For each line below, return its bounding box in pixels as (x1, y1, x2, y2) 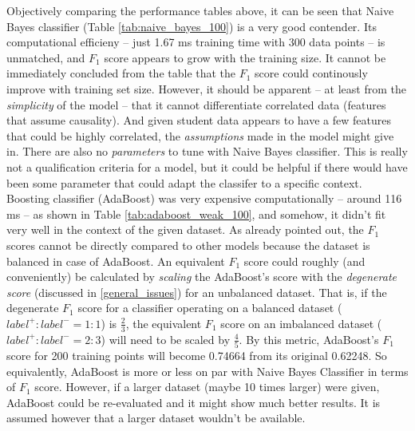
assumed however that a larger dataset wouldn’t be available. (6, 409, 306, 426)
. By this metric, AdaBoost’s (239, 330, 379, 347)
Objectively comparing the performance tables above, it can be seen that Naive (6, 2, 394, 18)
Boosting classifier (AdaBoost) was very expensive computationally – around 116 (6, 190, 402, 207)
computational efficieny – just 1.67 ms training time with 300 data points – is (6, 34, 385, 50)
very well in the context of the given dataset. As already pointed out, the (6, 221, 364, 238)
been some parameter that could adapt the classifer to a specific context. (6, 174, 362, 191)
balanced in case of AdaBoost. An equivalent (6, 252, 225, 269)
